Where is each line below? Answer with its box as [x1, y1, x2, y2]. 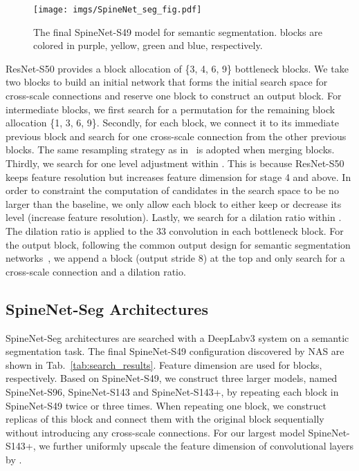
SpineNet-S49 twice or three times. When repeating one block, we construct [6, 398, 326, 412]
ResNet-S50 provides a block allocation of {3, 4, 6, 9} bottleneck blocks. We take [6, 61, 349, 75]
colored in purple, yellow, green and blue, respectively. [33, 38, 263, 52]
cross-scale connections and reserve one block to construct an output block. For [6, 88, 342, 103]
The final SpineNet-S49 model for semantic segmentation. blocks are [33, 24, 322, 39]
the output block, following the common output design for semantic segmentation [6, 237, 351, 251]
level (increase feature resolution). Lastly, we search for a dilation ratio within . [6, 210, 342, 224]
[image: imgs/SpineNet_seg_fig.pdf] [33, 5, 202, 15]
